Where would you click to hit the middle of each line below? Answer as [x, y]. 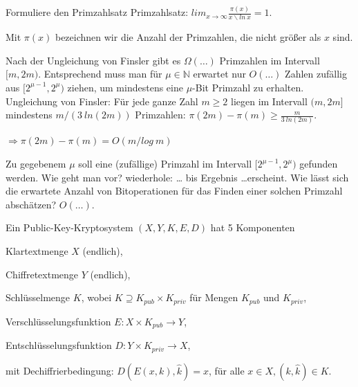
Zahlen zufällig [316, 74]
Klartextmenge [37, 250]
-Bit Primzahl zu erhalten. [248, 87]
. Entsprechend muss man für [100, 74]
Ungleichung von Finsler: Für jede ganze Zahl [102, 101]
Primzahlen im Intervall [270, 60]
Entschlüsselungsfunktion [59, 345]
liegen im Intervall [269, 101]
